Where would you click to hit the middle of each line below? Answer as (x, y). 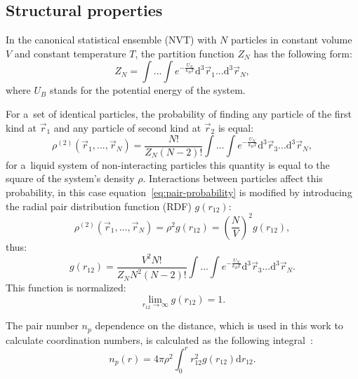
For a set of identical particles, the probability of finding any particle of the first (179, 113)
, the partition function (185, 53)
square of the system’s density (70, 178)
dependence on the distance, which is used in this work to (219, 325)
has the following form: (303, 53)
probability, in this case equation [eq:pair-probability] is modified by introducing (179, 192)
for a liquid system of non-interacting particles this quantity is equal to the (168, 164)
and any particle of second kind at (127, 127)
